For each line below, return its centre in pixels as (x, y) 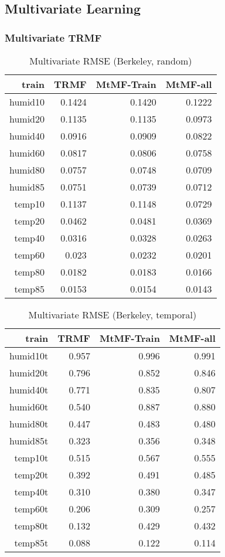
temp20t (31, 475)
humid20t (29, 373)
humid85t (29, 441)
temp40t (31, 492)
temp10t (31, 458)
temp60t (31, 509)
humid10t (29, 356)
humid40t (29, 390)
